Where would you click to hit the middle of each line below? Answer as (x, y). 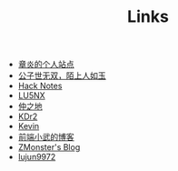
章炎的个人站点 (46, 65)
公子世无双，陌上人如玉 (62, 75)
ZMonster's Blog (49, 147)
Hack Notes (40, 86)
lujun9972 (37, 157)
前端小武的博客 (46, 137)
